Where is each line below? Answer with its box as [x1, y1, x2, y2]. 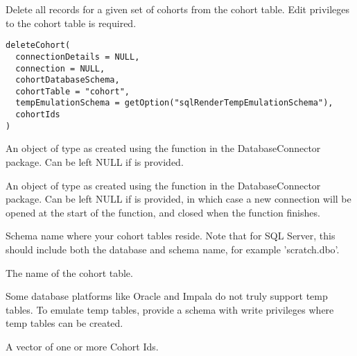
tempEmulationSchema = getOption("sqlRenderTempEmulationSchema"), [15, 98, 333, 108]
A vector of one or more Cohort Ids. [6, 339, 159, 353]
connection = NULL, [15, 63, 105, 74]
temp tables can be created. [6, 316, 123, 330]
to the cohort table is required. [6, 15, 137, 30]
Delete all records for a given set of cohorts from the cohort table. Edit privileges [6, 2, 350, 16]
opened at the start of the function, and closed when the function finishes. [6, 205, 320, 219]
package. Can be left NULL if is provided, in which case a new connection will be [6, 192, 351, 206]
